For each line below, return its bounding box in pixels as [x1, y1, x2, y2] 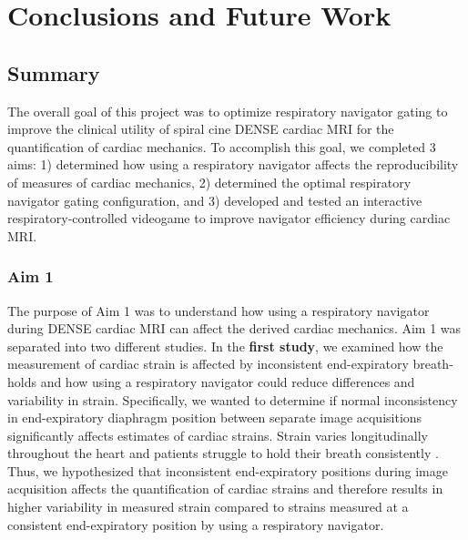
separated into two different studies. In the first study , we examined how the [7, 336, 443, 355]
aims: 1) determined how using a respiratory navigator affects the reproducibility [7, 155, 459, 174]
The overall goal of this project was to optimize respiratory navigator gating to [7, 101, 448, 120]
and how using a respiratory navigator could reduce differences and [40, 372, 415, 391]
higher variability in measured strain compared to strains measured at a [7, 497, 409, 516]
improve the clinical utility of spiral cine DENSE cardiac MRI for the [7, 119, 394, 138]
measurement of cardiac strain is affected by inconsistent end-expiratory [7, 354, 409, 373]
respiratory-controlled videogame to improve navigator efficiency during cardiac [7, 209, 451, 228]
